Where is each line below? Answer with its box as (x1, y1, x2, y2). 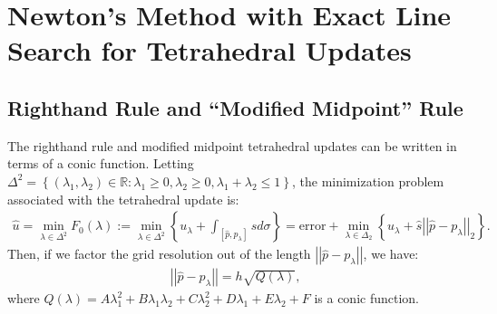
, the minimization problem (291, 171, 444, 190)
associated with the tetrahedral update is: (7, 189, 239, 208)
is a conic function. (314, 289, 419, 308)
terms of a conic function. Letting (7, 154, 194, 173)
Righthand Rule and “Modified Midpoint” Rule (7, 93, 463, 121)
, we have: (363, 244, 419, 263)
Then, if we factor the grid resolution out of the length (7, 244, 311, 263)
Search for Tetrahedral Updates (7, 32, 412, 69)
